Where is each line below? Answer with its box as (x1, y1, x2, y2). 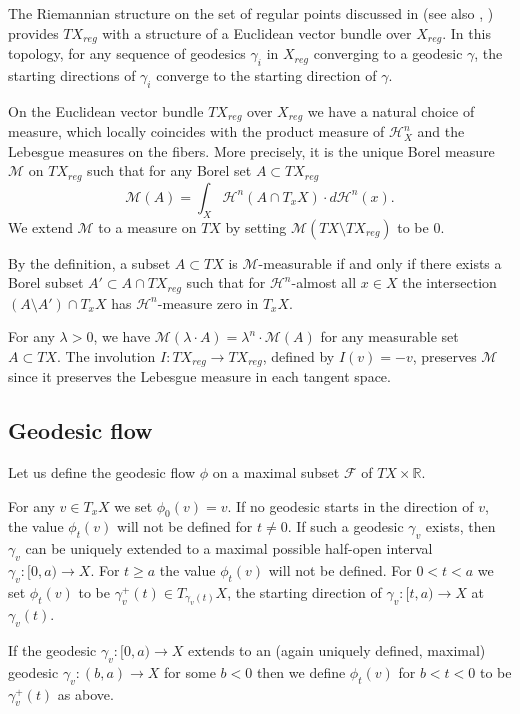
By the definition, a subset (8, 252, 171, 273)
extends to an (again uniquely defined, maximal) (188, 640, 486, 660)
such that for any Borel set (87, 160, 252, 181)
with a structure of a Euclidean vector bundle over (102, 22, 412, 43)
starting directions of (8, 64, 136, 85)
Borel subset (8, 272, 84, 293)
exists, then (425, 516, 496, 537)
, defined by (262, 345, 335, 366)
